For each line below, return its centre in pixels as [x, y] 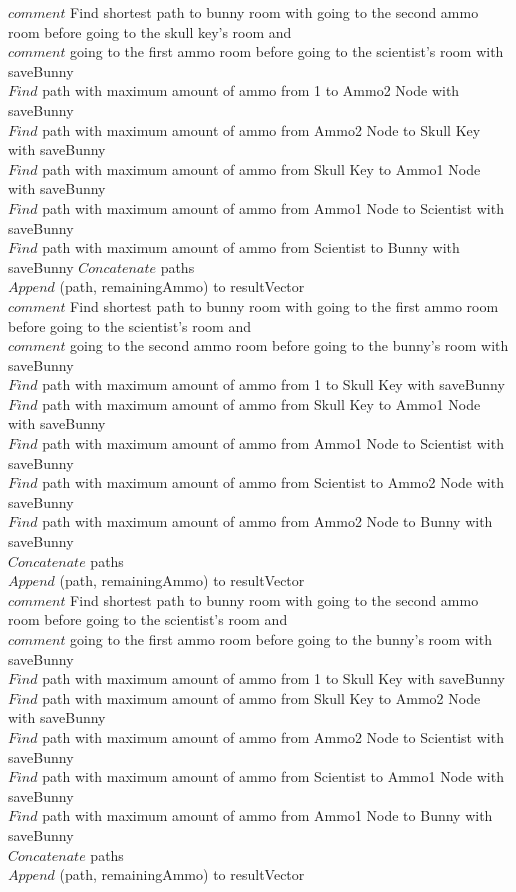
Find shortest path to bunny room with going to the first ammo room [284, 305]
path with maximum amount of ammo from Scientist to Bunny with [251, 247]
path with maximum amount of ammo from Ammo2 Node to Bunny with [267, 521]
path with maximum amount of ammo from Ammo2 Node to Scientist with [273, 736]
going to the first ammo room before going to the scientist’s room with [287, 51]
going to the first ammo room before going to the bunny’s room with [281, 639]
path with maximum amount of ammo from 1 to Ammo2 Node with [251, 90]
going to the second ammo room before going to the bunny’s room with [289, 345]
